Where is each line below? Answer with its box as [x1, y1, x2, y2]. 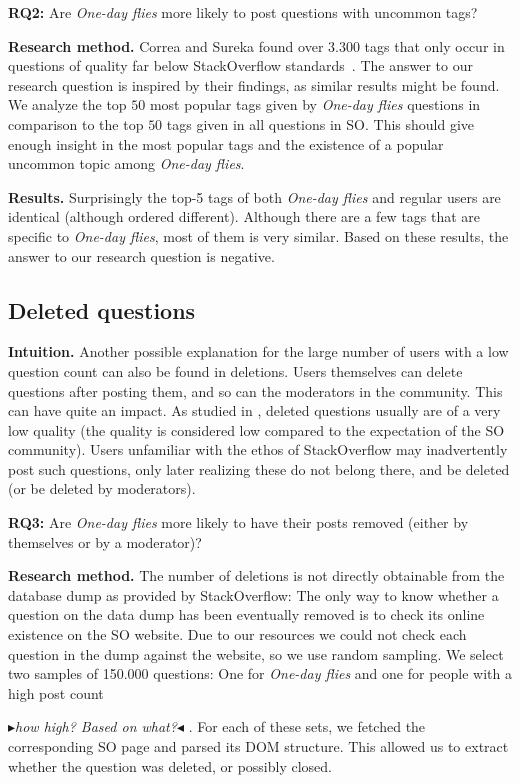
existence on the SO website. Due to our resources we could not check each [8, 624, 467, 645]
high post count [8, 682, 104, 703]
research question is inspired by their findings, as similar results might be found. [8, 74, 500, 95]
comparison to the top [8, 113, 144, 134]
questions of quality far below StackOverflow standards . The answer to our [8, 55, 473, 76]
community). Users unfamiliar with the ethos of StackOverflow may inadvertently [8, 439, 508, 460]
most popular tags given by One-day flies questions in [149, 94, 481, 115]
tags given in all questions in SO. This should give [166, 113, 475, 134]
